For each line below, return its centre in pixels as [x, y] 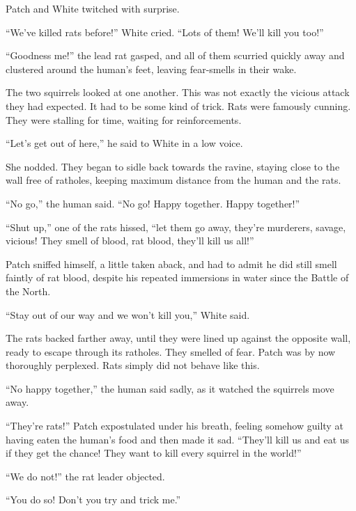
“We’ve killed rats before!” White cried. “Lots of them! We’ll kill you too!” [165, 32]
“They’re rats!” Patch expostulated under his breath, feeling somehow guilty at [175, 426]
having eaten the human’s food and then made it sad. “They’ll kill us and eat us [178, 439]
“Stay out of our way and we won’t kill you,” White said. [128, 314]
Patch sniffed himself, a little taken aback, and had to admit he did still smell [171, 264]
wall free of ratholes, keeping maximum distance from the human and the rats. [173, 180]
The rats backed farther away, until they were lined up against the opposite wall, [178, 338]
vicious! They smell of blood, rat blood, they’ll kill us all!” [130, 241]
